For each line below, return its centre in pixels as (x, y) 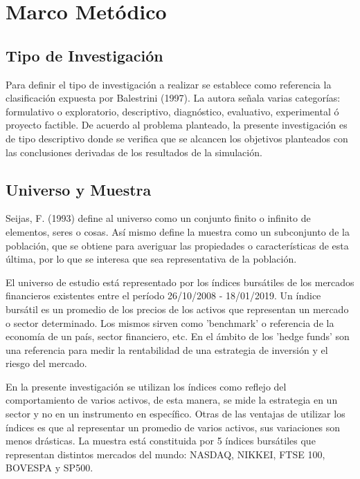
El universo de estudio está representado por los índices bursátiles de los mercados (180, 282)
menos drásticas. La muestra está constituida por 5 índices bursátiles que (161, 441)
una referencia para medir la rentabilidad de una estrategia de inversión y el (167, 349)
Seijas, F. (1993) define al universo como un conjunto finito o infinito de (158, 218)
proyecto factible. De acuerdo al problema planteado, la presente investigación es (177, 125)
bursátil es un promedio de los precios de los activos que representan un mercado (177, 309)
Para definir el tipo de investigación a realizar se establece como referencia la (169, 84)
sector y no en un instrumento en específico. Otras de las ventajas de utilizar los (175, 414)
